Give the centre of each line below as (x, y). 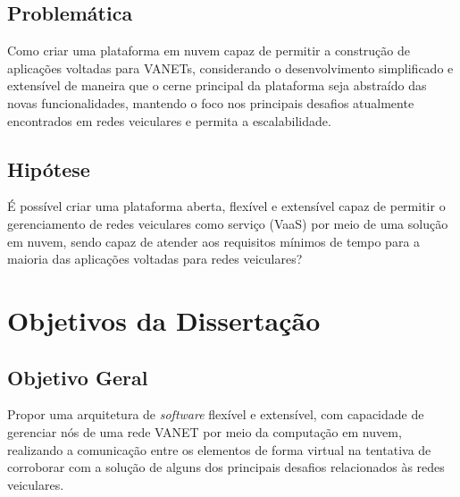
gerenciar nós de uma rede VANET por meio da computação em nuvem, (205, 431)
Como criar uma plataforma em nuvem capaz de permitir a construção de (209, 51)
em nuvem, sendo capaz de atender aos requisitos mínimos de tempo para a (214, 241)
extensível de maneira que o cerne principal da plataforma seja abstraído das (217, 85)
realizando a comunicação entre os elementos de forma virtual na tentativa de (219, 449)
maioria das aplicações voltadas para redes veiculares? (155, 259)
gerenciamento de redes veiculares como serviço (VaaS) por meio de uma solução (228, 223)
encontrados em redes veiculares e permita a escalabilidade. (169, 120)
